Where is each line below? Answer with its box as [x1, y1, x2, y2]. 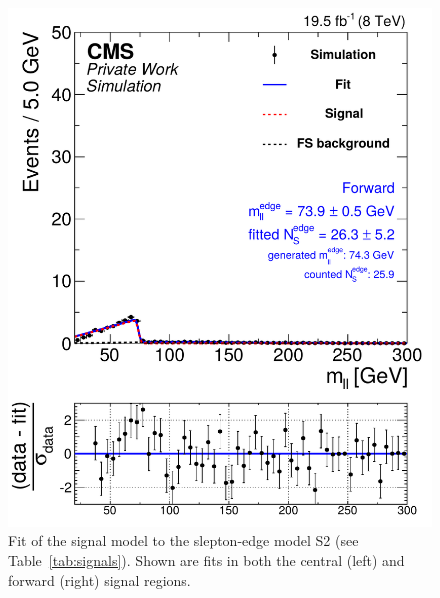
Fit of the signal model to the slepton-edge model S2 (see [8, 530, 359, 551]
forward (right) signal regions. [8, 569, 191, 590]
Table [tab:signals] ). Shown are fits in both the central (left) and [8, 549, 405, 570]
